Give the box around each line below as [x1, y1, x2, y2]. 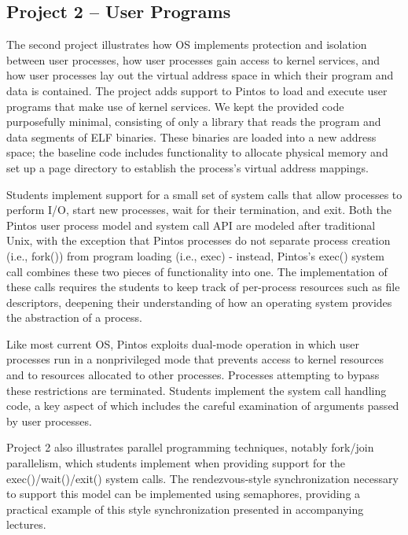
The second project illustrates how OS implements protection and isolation [6, 36, 367, 53]
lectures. [6, 516, 46, 533]
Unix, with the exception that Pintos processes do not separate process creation [6, 232, 391, 249]
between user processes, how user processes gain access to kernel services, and [6, 51, 380, 68]
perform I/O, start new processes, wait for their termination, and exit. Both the [6, 201, 391, 218]
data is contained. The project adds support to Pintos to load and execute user [6, 82, 388, 98]
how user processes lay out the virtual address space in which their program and [6, 67, 394, 83]
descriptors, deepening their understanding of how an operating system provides [6, 293, 392, 310]
